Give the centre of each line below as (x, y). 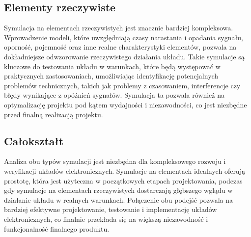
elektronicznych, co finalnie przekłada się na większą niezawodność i (106, 219)
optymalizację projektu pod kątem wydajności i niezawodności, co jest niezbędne (125, 104)
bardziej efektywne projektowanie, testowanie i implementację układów (111, 209)
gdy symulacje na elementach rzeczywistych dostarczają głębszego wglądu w (118, 190)
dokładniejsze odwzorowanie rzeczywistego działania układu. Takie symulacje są (124, 56)
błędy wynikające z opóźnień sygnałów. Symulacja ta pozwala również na (114, 95)
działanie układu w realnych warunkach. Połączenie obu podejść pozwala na (118, 199)
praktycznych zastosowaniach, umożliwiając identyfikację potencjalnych (111, 76)
